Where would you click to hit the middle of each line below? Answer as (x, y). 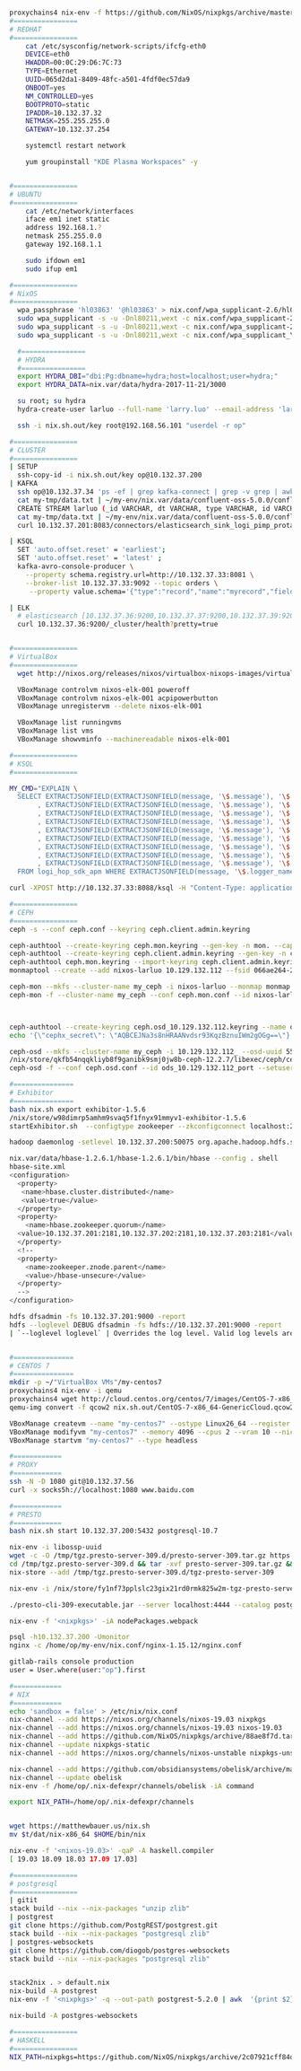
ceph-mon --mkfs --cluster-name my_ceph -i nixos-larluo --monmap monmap (150, 987)
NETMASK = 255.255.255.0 (68, 121)
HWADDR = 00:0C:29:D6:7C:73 (74, 63)
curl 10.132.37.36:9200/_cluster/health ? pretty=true (118, 625)
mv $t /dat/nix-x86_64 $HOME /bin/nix (77, 1835)
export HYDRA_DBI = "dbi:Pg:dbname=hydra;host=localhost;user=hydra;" (148, 377)
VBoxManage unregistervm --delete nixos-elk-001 (110, 706)
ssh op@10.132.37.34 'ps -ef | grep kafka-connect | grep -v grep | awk (156, 492)
